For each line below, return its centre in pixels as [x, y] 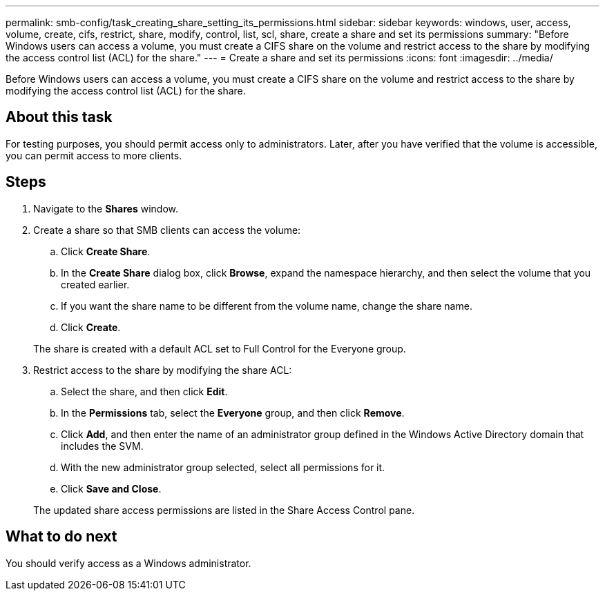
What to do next [61, 537]
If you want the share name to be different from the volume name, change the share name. [267, 306]
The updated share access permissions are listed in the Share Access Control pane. [224, 510]
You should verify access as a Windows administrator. [128, 563]
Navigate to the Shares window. [106, 208]
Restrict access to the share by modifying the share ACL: [163, 370]
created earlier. [95, 284]
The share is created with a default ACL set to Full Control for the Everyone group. [220, 348]
